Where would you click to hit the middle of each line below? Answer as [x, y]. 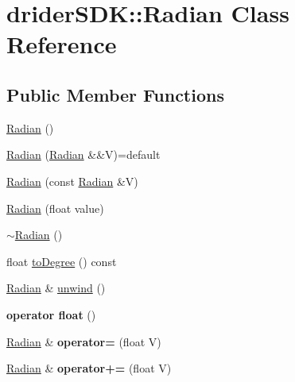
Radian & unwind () [56, 288]
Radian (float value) [55, 208]
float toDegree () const [62, 261]
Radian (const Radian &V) [72, 181]
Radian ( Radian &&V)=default [83, 154]
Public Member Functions [115, 94]
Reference [62, 44]
